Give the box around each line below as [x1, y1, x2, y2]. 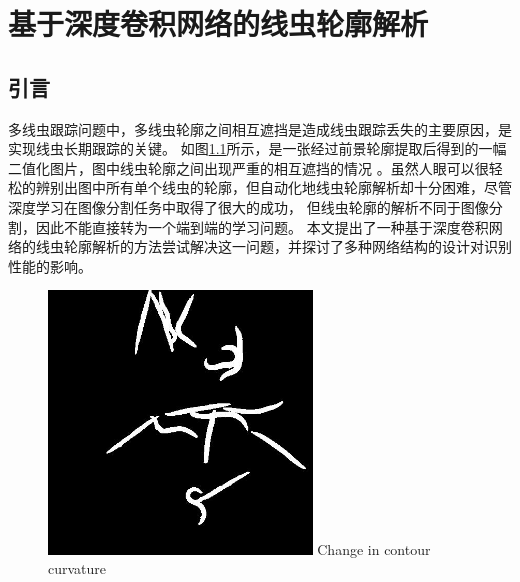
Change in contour [317, 538, 431, 559]
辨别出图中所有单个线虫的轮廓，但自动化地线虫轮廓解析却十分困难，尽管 [35, 177, 512, 198]
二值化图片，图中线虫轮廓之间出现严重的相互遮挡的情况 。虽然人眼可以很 [8, 157, 489, 178]
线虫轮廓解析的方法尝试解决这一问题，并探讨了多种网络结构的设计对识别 [35, 236, 512, 257]
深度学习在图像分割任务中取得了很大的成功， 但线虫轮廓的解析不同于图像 [8, 196, 489, 217]
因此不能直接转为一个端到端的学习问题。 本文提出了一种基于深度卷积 [35, 216, 489, 237]
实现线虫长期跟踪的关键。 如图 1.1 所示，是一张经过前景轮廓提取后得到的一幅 [8, 138, 507, 159]
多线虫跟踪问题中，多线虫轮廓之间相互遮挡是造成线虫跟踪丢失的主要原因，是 [8, 118, 512, 139]
